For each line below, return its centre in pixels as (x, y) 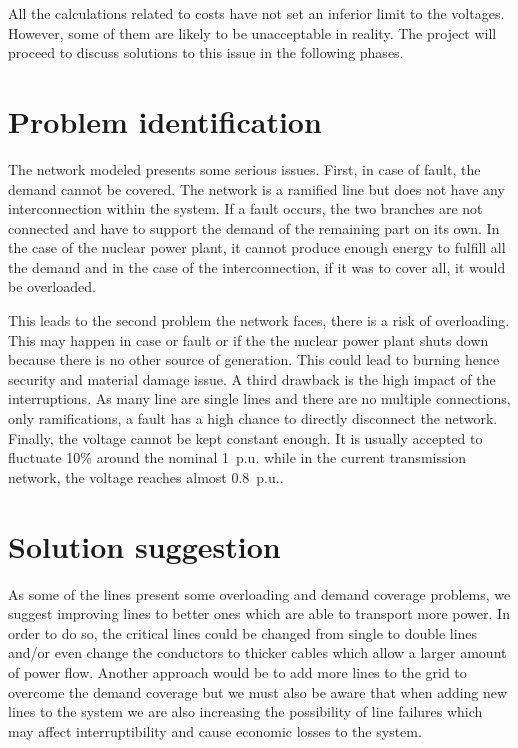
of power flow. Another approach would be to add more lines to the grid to (237, 671)
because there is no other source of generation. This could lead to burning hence (254, 359)
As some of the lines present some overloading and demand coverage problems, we (259, 593)
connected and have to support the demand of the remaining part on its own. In (254, 227)
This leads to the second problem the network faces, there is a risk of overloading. (259, 320)
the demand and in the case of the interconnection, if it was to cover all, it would (257, 266)
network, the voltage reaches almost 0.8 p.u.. (146, 476)
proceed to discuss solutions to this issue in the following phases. (206, 52)
